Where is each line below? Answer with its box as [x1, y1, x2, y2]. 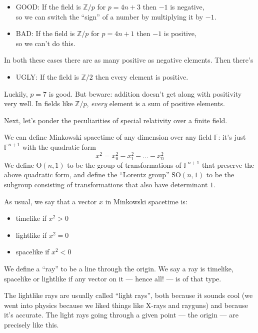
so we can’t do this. [15, 38, 75, 48]
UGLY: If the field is [15, 71, 79, 82]
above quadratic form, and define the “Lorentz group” [4, 169, 169, 180]
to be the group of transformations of [67, 159, 181, 170]
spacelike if [15, 246, 49, 257]
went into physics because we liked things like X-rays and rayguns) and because [4, 299, 248, 310]
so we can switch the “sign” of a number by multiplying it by [15, 11, 203, 22]
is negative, [170, 2, 204, 12]
